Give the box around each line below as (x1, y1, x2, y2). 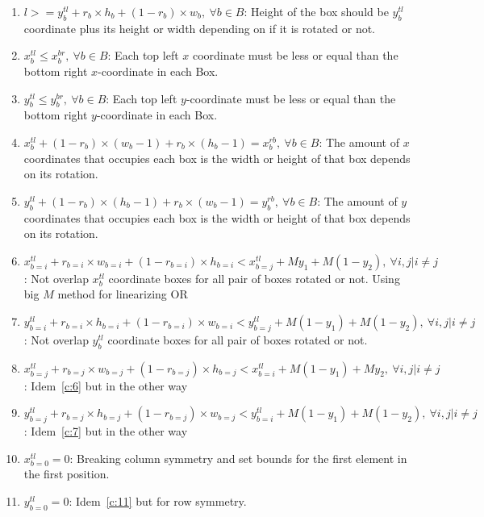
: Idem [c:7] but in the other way (23, 423, 188, 440)
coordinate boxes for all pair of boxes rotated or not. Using (108, 269, 400, 286)
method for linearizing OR (57, 286, 188, 302)
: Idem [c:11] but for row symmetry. (69, 493, 247, 509)
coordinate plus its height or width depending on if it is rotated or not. (23, 19, 376, 36)
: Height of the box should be (244, 3, 389, 19)
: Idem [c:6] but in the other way (23, 377, 188, 394)
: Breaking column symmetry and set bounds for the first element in (69, 449, 407, 466)
